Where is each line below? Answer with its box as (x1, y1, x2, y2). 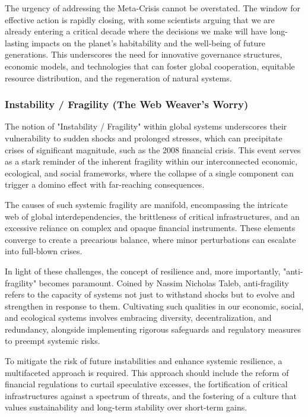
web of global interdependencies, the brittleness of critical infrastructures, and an (5, 210, 300, 222)
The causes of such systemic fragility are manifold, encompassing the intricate (5, 198, 288, 210)
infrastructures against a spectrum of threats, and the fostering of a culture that (5, 389, 297, 402)
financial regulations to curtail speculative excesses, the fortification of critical (5, 378, 288, 390)
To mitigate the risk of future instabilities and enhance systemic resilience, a (5, 355, 282, 367)
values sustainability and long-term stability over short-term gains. (5, 401, 247, 413)
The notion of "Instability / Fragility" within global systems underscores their (5, 120, 287, 132)
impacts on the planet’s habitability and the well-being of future (31, 36, 265, 49)
